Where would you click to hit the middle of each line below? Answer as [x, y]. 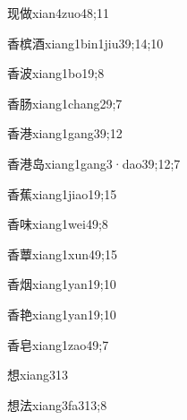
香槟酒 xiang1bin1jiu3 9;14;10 [85, 43]
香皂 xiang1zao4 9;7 [58, 344]
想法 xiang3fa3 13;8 [57, 404]
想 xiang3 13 [38, 375]
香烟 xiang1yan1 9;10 [62, 284]
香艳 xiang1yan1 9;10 [62, 314]
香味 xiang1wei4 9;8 [58, 224]
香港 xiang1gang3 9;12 [65, 133]
